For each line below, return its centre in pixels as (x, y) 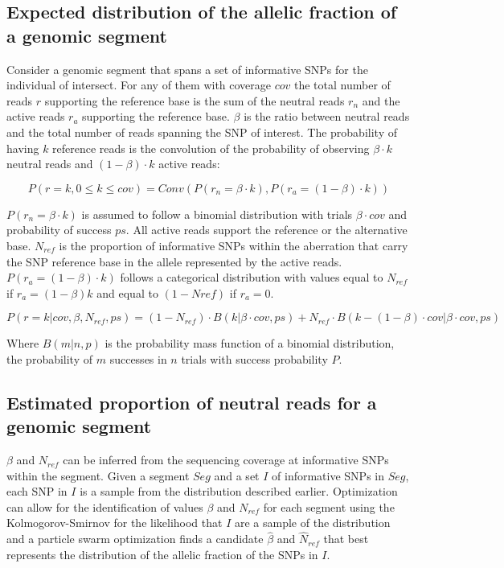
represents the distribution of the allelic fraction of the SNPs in (162, 554)
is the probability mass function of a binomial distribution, (250, 343)
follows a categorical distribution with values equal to (252, 277)
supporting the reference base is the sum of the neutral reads (195, 100)
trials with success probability (254, 358)
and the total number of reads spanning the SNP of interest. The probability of (202, 132)
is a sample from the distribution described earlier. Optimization (239, 491)
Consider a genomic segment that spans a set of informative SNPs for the (187, 69)
